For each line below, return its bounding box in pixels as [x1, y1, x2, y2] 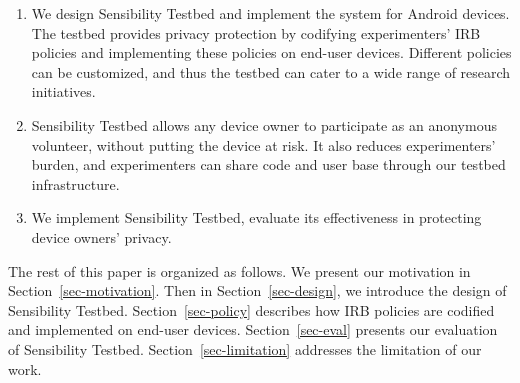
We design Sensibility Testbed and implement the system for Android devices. [31, 3, 510, 23]
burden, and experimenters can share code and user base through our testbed [31, 154, 506, 175]
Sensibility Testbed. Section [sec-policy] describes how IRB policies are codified [8, 299, 495, 320]
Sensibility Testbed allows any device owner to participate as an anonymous [31, 114, 497, 135]
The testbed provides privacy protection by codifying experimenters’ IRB [31, 22, 481, 43]
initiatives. [31, 81, 96, 102]
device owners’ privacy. [31, 226, 172, 247]
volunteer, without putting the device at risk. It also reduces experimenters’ [31, 134, 496, 155]
